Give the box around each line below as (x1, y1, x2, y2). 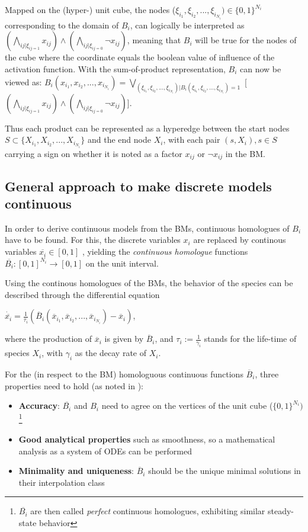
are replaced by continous (193, 233, 286, 246)
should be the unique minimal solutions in (148, 464, 301, 477)
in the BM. (225, 147, 265, 159)
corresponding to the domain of (5, 18, 119, 31)
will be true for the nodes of (195, 34, 297, 46)
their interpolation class (18, 476, 105, 488)
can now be (240, 62, 281, 75)
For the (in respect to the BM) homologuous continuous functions (5, 368, 243, 380)
